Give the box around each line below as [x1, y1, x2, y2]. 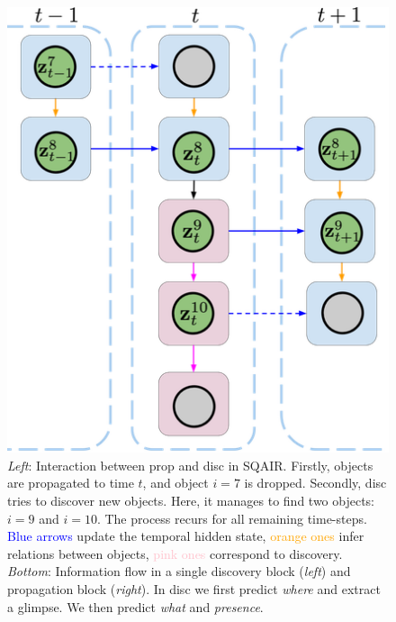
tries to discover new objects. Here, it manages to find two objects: [7, 490, 375, 509]
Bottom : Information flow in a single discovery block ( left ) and [7, 562, 351, 581]
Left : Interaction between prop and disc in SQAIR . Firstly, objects [7, 455, 373, 474]
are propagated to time [7, 473, 134, 492]
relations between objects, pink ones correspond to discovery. [7, 544, 343, 563]
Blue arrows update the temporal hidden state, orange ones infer [7, 526, 364, 545]
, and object [142, 473, 209, 492]
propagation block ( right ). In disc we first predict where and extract [7, 579, 381, 598]
